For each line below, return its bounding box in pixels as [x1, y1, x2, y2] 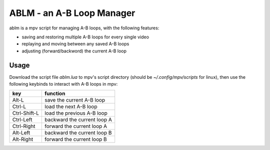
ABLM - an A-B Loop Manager [9, 7, 135, 18]
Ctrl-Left [12, 116, 32, 123]
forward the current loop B [44, 136, 107, 143]
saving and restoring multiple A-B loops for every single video [21, 34, 149, 40]
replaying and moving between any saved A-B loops [21, 41, 129, 47]
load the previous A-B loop [44, 110, 107, 117]
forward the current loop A [44, 123, 107, 130]
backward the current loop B [44, 130, 112, 137]
